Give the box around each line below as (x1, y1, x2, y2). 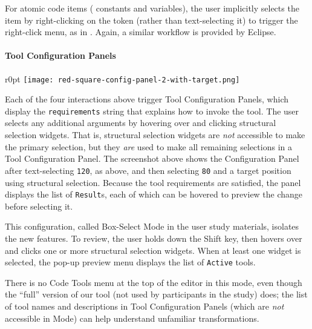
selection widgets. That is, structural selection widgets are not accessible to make (5, 128, 305, 141)
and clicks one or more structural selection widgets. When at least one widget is (5, 244, 301, 256)
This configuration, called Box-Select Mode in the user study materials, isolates (5, 220, 299, 233)
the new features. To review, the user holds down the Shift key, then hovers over (5, 231, 302, 244)
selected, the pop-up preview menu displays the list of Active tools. (5, 256, 256, 268)
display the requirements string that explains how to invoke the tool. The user (5, 104, 299, 117)
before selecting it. (5, 199, 73, 212)
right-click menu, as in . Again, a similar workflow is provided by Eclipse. (5, 25, 276, 38)
